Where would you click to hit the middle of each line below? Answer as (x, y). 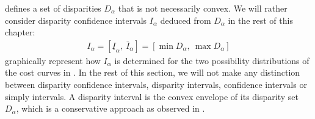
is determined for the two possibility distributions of (212, 60)
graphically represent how (53, 60)
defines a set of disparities (53, 8)
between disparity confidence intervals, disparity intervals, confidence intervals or (156, 84)
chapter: (20, 32)
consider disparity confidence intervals (76, 20)
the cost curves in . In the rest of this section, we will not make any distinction (153, 72)
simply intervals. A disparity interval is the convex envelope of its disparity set (152, 96)
